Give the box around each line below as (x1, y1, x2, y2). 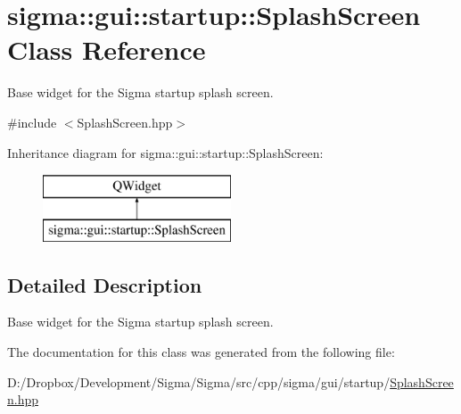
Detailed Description (7, 270, 202, 298)
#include (7, 112, 57, 131)
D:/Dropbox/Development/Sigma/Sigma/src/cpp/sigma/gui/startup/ (7, 372, 391, 391)
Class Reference (7, 31, 206, 68)
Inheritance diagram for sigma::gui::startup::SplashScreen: (7, 143, 324, 161)
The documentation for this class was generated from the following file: (7, 343, 395, 361)
